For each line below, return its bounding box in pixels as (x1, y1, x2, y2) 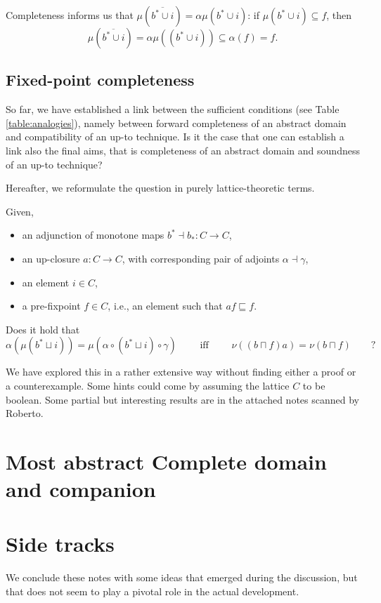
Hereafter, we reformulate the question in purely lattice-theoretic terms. (6, 180, 315, 195)
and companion (6, 475, 156, 503)
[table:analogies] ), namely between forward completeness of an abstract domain (6, 115, 347, 130)
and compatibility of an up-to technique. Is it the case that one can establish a (6, 129, 344, 144)
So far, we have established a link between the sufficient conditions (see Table (6, 102, 340, 117)
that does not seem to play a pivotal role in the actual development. (6, 583, 299, 598)
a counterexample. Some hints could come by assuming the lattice (6, 378, 290, 392)
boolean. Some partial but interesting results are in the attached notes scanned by (6, 392, 359, 406)
